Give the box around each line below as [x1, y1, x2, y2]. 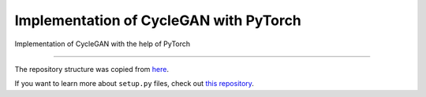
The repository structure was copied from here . [14, 64, 170, 74]
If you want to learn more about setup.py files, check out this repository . [14, 79, 254, 88]
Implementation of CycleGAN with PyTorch [14, 12, 301, 29]
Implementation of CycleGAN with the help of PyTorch [14, 39, 191, 48]
